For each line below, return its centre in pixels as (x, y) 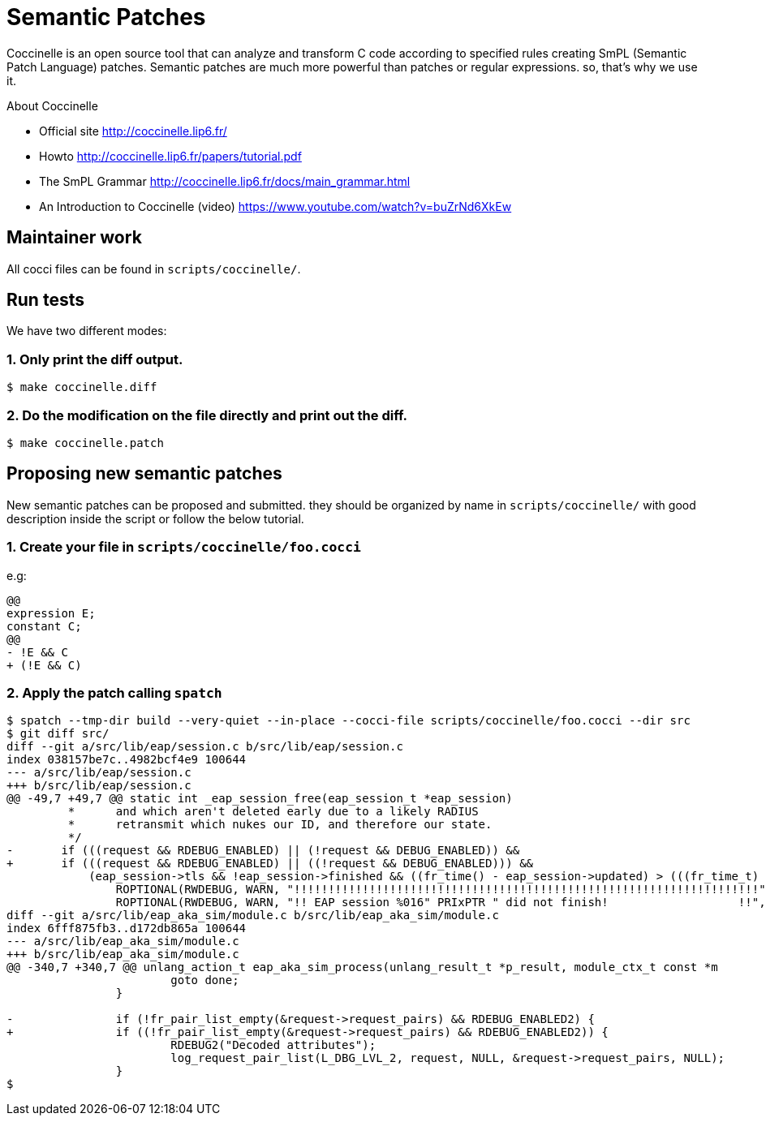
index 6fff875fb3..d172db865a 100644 (127, 929)
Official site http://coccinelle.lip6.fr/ (133, 131)
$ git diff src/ (58, 734)
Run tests (45, 300)
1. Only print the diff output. (95, 359)
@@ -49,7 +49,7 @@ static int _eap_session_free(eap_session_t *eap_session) (260, 799)
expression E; (51, 613)
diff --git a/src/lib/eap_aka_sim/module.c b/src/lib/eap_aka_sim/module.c (253, 916)
